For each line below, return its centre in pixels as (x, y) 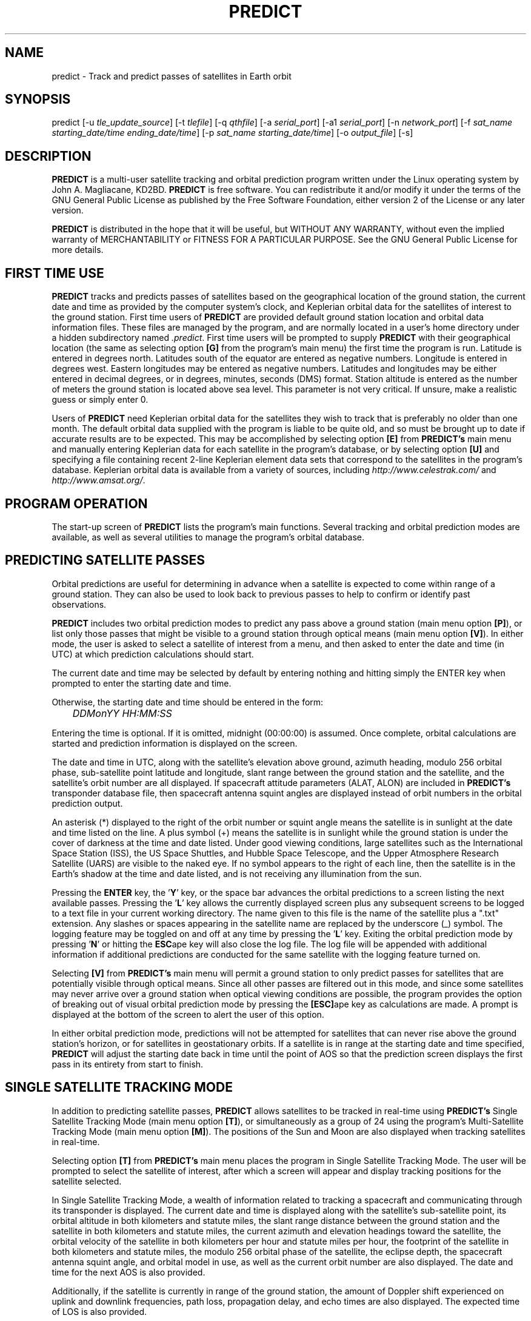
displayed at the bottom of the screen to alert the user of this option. (188, 1014)
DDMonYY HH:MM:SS (122, 713)
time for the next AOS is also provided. (129, 1272)
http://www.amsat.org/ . (99, 480)
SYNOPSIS (38, 99)
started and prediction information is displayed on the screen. (175, 743)
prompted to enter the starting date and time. (142, 683)
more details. (78, 250)
